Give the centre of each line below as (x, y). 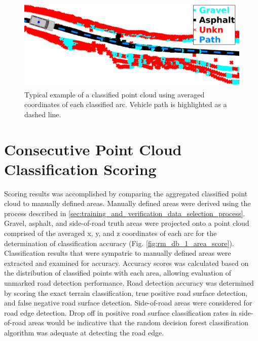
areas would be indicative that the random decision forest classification (138, 322)
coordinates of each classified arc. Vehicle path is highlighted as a (126, 104)
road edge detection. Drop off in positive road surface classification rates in (120, 312)
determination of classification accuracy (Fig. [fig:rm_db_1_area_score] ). (119, 243)
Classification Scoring (80, 169)
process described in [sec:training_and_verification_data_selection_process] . (125, 213)
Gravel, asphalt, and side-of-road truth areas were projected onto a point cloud (127, 223)
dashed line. (43, 114)
